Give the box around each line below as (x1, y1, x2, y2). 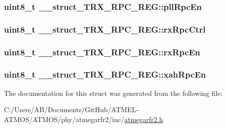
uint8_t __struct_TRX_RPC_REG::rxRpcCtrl (4, 23, 206, 35)
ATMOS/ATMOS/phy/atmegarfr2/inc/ (4, 114, 124, 124)
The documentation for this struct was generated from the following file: (4, 87, 223, 98)
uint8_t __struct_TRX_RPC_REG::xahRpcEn (4, 68, 206, 81)
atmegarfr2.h (124, 114, 163, 124)
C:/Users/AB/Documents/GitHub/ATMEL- (4, 104, 139, 115)
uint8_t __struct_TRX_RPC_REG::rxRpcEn (4, 45, 200, 58)
